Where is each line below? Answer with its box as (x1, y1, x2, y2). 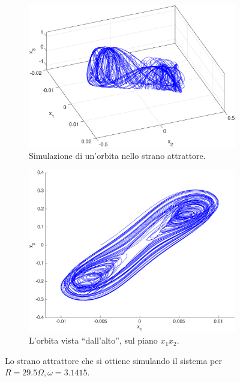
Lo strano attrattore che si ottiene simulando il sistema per (5, 354, 222, 366)
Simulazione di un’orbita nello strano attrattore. (29, 149, 206, 161)
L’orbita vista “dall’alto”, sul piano (29, 334, 158, 347)
